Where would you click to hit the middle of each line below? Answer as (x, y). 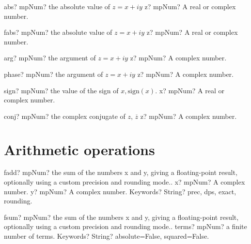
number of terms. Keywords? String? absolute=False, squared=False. (107, 236)
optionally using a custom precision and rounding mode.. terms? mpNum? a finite (125, 226)
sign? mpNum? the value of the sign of (61, 90)
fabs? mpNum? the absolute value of (58, 32)
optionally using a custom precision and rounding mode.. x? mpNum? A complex (125, 182)
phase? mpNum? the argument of (54, 74)
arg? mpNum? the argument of (50, 58)
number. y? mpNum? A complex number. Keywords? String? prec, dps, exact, (120, 191)
